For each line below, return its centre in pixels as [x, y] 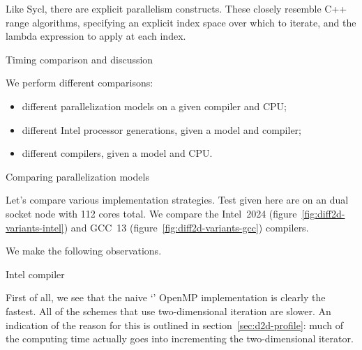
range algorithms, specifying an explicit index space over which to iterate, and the [181, 22]
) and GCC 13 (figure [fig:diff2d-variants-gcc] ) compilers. [186, 227]
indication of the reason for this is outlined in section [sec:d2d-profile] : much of [174, 325]
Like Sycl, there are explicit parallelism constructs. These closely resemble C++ [176, 8]
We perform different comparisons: [80, 83]
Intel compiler [35, 274]
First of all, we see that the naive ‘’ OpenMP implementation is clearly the [166, 297]
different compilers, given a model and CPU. [117, 153]
